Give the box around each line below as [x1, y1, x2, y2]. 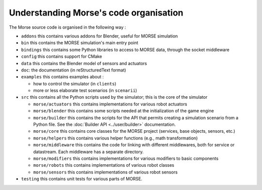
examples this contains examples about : [21, 74, 104, 80]
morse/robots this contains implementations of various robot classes [33, 162, 175, 168]
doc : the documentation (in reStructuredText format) [21, 67, 126, 73]
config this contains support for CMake [21, 53, 102, 59]
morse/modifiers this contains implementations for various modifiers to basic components [33, 155, 219, 161]
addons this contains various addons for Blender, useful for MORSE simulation [21, 33, 178, 39]
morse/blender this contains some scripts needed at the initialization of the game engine [33, 108, 214, 114]
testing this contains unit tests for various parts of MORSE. [21, 176, 143, 182]
